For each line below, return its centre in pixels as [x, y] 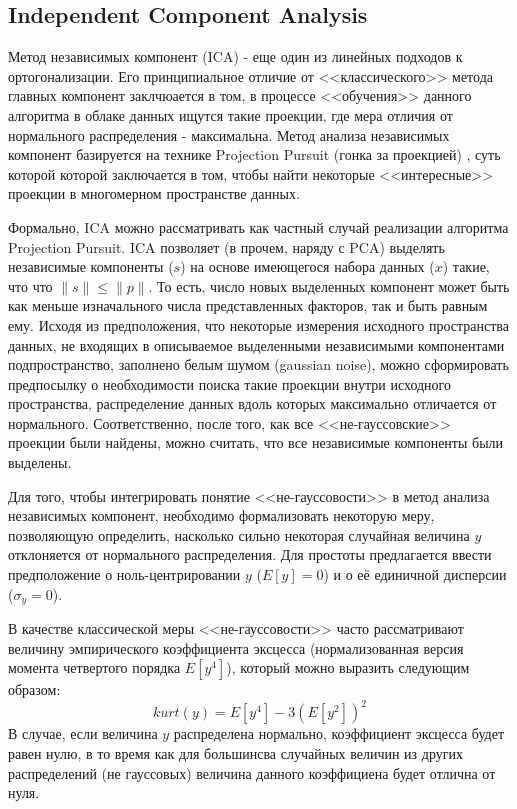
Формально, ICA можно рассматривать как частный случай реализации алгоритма [258, 226]
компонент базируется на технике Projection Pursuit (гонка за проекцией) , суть [254, 154]
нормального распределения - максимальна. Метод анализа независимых [229, 134]
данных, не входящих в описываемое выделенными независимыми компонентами [256, 344]
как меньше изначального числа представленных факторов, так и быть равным [248, 305]
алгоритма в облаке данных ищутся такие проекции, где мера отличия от [230, 114]
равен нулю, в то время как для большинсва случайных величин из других [235, 752]
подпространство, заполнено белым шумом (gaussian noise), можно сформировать [258, 364]
